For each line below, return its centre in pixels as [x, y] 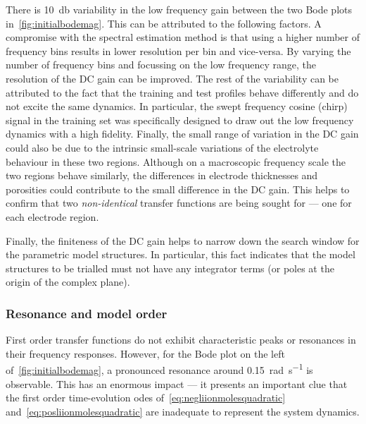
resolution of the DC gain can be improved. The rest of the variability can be [172, 78]
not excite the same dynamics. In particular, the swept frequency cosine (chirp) [177, 106]
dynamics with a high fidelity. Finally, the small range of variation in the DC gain [182, 134]
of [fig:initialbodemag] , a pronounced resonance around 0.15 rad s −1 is [159, 369]
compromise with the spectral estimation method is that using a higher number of [183, 37]
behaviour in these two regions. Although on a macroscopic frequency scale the [176, 161]
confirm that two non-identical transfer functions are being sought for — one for [179, 203]
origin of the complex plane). [68, 282]
